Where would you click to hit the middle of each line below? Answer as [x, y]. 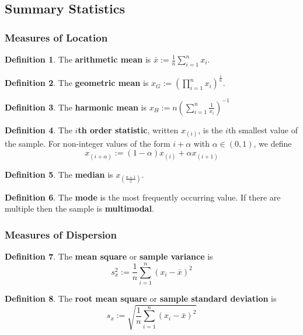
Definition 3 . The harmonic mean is [76, 107]
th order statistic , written [128, 129]
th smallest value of [263, 129]
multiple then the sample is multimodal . [79, 208]
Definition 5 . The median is [59, 174]
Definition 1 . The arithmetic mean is [78, 59]
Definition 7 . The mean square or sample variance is [109, 256]
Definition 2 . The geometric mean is [77, 83]
